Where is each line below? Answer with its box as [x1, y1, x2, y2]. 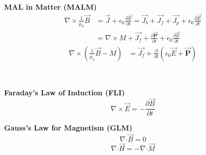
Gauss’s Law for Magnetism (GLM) [4, 122, 132, 133]
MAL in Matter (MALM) [4, 2, 97, 12]
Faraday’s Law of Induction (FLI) [4, 87, 125, 97]
